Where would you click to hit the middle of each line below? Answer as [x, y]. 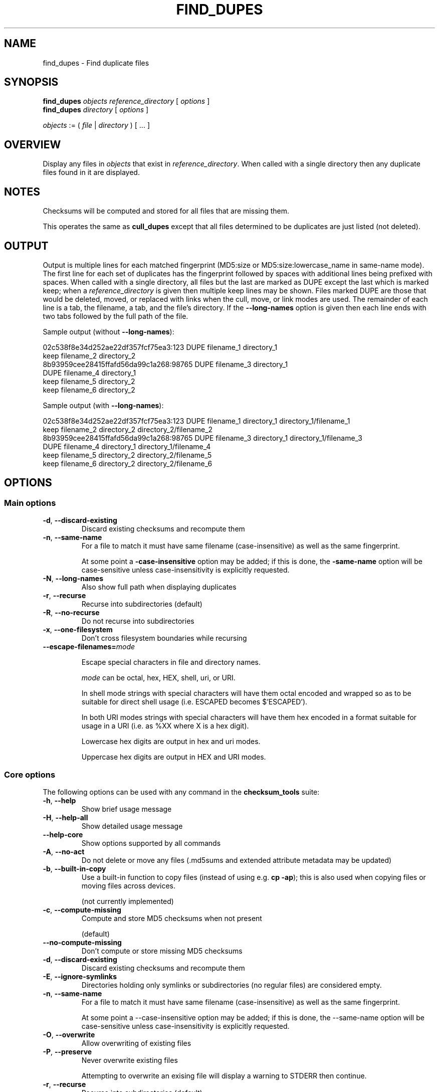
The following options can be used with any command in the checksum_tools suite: [181, 792]
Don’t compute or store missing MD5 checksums [162, 951]
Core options [30, 774]
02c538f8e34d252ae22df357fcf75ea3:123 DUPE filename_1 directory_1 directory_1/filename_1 [196, 421]
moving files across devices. [128, 885]
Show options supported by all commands [151, 843]
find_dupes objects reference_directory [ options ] [126, 101]
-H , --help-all [65, 817]
